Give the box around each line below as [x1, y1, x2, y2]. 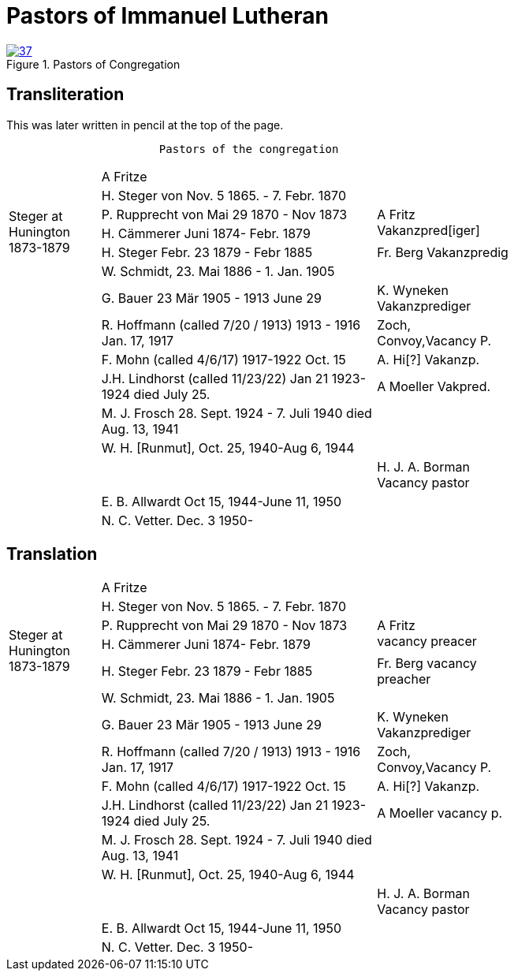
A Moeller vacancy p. [377, 805, 503, 822]
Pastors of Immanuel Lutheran [6, 2, 329, 29]
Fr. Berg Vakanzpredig [377, 244, 508, 260]
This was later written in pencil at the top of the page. [6, 117, 284, 132]
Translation [6, 544, 98, 565]
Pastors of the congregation [158, 142, 339, 155]
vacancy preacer [377, 633, 477, 650]
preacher [377, 671, 431, 688]
